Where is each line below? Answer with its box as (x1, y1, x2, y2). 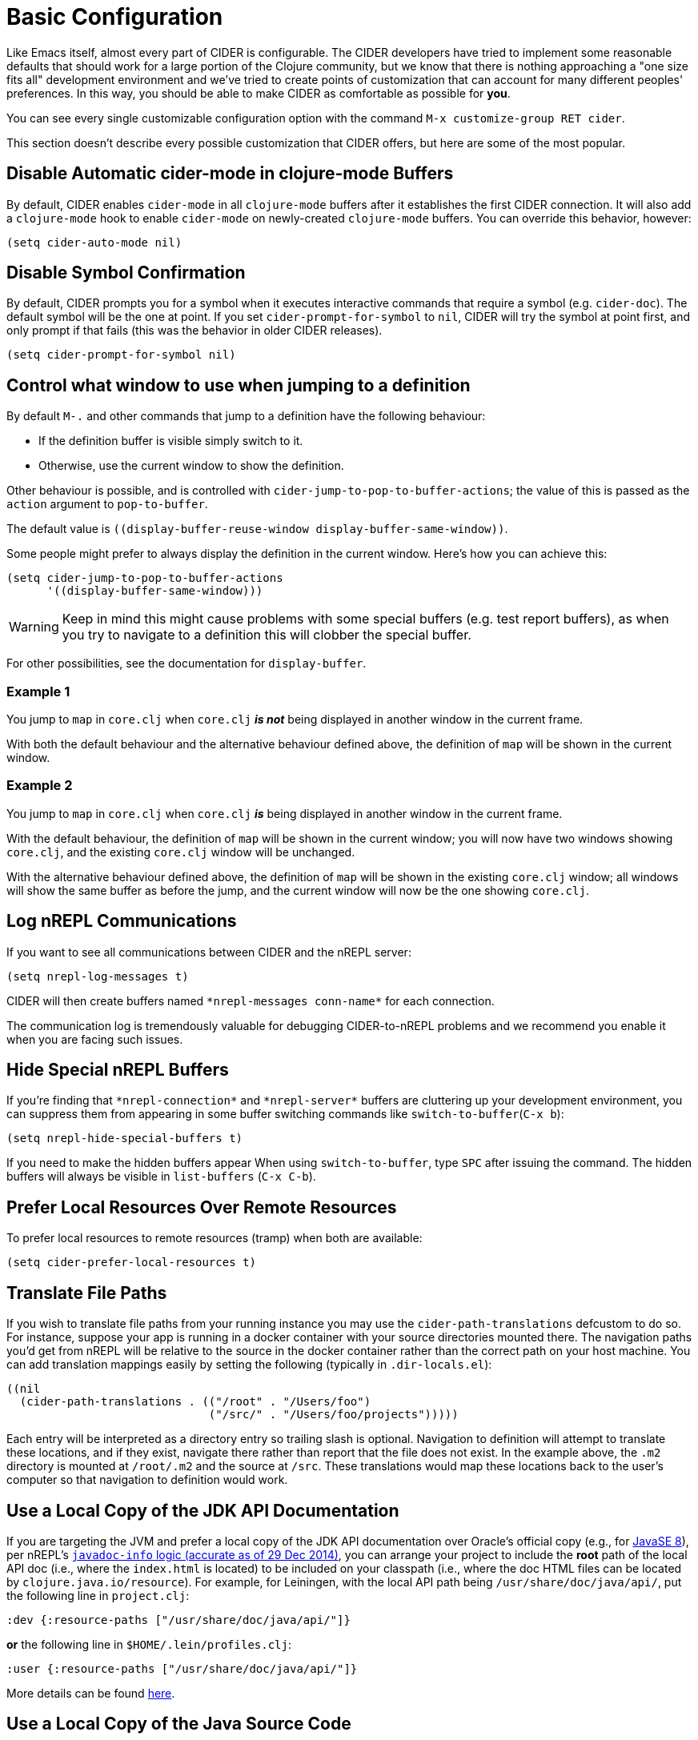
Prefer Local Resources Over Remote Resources (6, 1197, 397, 1217)
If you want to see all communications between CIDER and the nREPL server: (6, 944, 411, 959)
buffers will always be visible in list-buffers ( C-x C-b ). (6, 1169, 316, 1184)
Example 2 (6, 777, 73, 794)
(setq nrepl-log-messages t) (6, 969, 189, 983)
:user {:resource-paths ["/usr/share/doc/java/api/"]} (6, 1662, 358, 1675)
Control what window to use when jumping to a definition (6, 375, 471, 395)
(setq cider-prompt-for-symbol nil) (6, 348, 236, 362)
